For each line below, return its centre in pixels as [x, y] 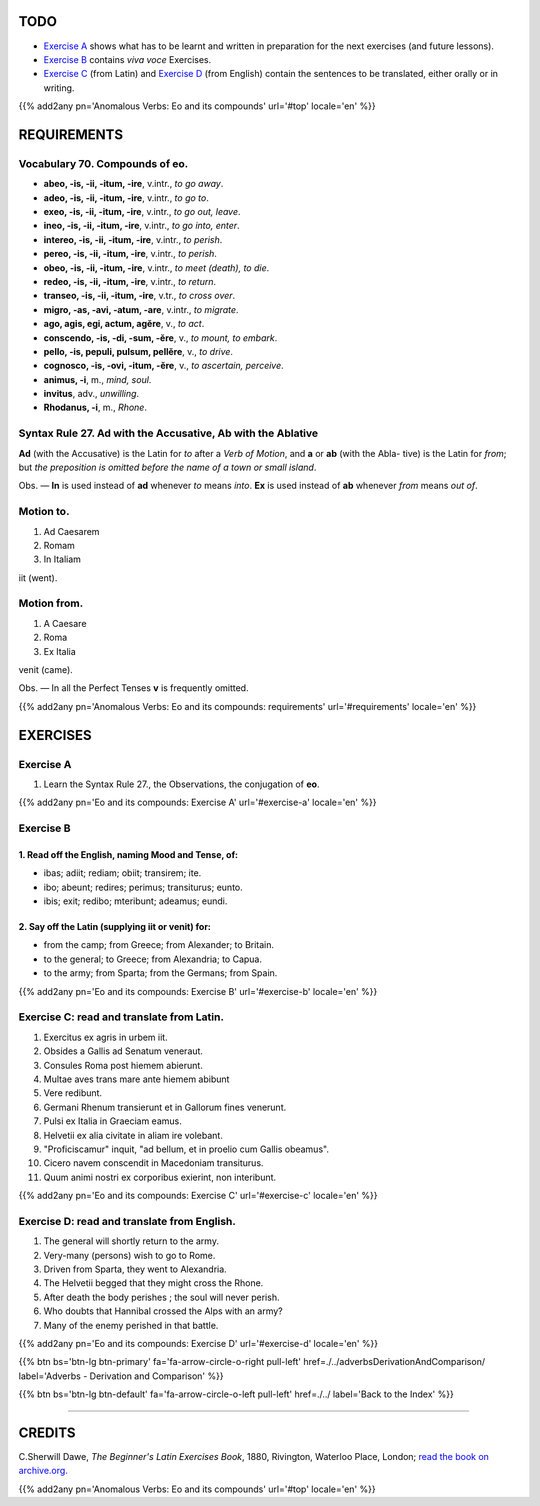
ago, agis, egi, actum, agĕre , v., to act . [124, 324]
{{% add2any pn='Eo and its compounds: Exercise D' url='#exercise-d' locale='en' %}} [198, 1343]
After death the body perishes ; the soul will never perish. [161, 1297]
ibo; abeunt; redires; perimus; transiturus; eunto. [143, 887]
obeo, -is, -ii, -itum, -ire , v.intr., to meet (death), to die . [156, 267]
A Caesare [65, 623]
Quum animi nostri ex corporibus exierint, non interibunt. [160, 1177]
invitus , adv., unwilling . [91, 394]
